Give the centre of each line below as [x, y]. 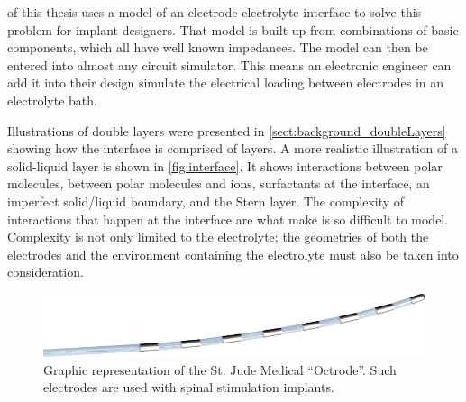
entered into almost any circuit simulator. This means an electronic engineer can [229, 64]
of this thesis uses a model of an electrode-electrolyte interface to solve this [215, 12]
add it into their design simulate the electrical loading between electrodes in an [226, 82]
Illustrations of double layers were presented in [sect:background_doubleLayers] [227, 130]
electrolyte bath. [52, 100]
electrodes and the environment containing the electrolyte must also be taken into [233, 254]
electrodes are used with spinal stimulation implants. [189, 387]
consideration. [46, 272]
